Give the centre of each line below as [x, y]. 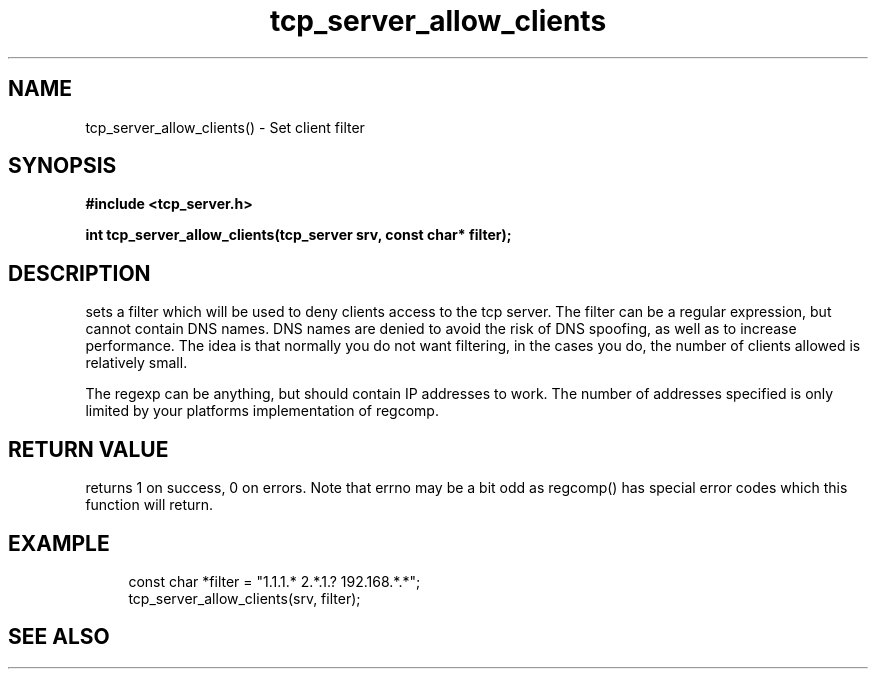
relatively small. [136, 363]
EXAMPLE [59, 543]
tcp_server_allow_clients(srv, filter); [244, 598]
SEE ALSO [59, 637]
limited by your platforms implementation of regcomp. [262, 411]
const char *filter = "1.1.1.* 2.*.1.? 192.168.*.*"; [274, 581]
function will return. [149, 505]
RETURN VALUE [88, 449]
